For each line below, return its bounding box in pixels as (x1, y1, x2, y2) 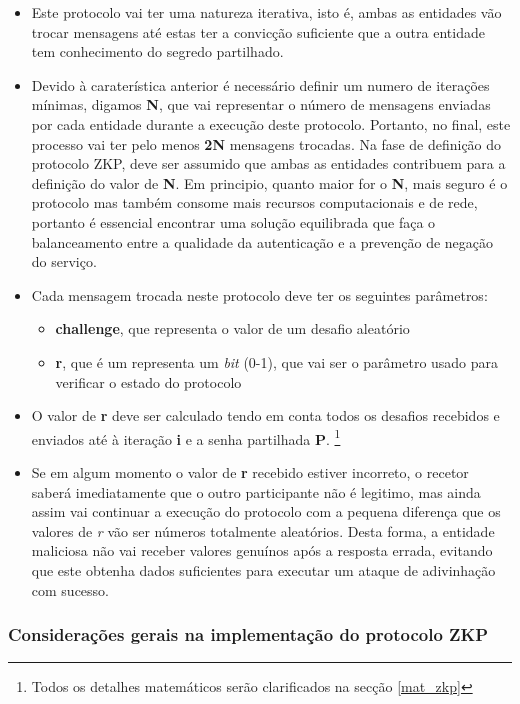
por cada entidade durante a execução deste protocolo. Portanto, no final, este (31, 113, 511, 134)
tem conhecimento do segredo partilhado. (31, 41, 284, 62)
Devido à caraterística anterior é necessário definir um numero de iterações (31, 74, 490, 95)
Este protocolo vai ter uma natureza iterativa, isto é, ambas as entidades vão (31, 2, 502, 22)
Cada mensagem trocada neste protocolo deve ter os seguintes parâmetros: (31, 284, 488, 305)
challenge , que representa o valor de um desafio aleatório (55, 318, 410, 339)
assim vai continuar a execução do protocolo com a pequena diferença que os (31, 501, 501, 522)
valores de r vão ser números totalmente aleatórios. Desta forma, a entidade (31, 520, 495, 541)
